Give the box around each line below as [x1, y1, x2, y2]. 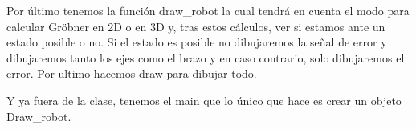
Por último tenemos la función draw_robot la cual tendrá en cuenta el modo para [6, 2, 410, 18]
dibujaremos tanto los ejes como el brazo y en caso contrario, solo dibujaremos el [6, 49, 405, 66]
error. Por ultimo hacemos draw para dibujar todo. [6, 65, 257, 82]
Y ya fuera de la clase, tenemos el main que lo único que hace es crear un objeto [6, 91, 402, 108]
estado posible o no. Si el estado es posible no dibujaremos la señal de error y [6, 34, 387, 50]
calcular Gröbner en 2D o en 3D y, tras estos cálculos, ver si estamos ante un [6, 18, 385, 34]
